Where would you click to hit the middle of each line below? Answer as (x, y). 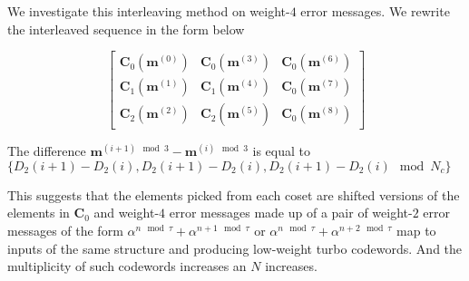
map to (416, 231)
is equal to (281, 151)
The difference (47, 151)
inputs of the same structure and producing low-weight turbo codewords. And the (235, 248)
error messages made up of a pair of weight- (291, 213)
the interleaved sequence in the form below (126, 29)
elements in (39, 213)
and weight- (127, 213)
